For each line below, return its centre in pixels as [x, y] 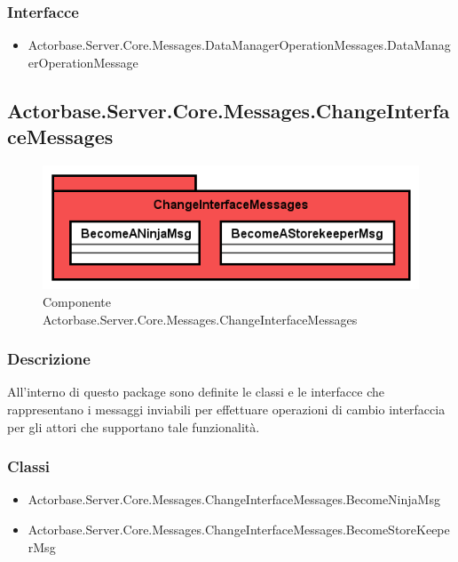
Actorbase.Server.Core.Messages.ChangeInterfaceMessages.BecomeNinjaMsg [234, 499]
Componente [77, 301]
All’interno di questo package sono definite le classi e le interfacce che [196, 392]
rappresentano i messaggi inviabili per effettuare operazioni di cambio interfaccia [226, 409]
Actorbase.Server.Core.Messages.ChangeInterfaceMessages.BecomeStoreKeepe [239, 529]
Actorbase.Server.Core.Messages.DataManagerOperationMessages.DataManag [239, 45]
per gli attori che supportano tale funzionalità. [134, 426]
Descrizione [49, 359]
